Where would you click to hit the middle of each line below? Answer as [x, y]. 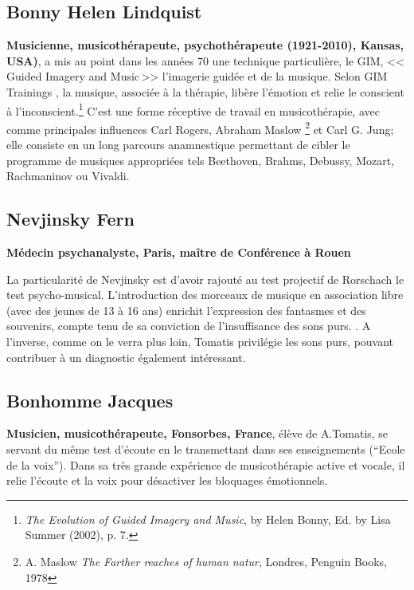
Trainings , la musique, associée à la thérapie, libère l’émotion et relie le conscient [205, 91]
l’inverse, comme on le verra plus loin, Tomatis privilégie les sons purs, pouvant [200, 342]
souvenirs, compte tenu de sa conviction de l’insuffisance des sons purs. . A [189, 326]
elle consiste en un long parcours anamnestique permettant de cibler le [178, 145]
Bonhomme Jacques [90, 400]
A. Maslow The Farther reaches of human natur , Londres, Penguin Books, [206, 561]
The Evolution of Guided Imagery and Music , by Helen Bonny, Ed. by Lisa [208, 519]
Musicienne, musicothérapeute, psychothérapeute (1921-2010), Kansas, [205, 45]
